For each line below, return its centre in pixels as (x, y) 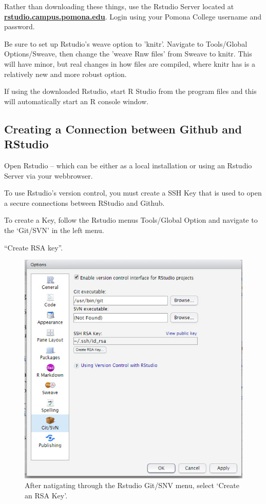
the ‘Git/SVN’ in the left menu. (54, 230)
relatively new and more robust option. (65, 74)
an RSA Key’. (46, 495)
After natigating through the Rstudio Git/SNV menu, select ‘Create (132, 485)
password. (20, 26)
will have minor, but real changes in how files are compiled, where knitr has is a (130, 63)
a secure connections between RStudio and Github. (84, 202)
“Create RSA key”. (34, 247)
